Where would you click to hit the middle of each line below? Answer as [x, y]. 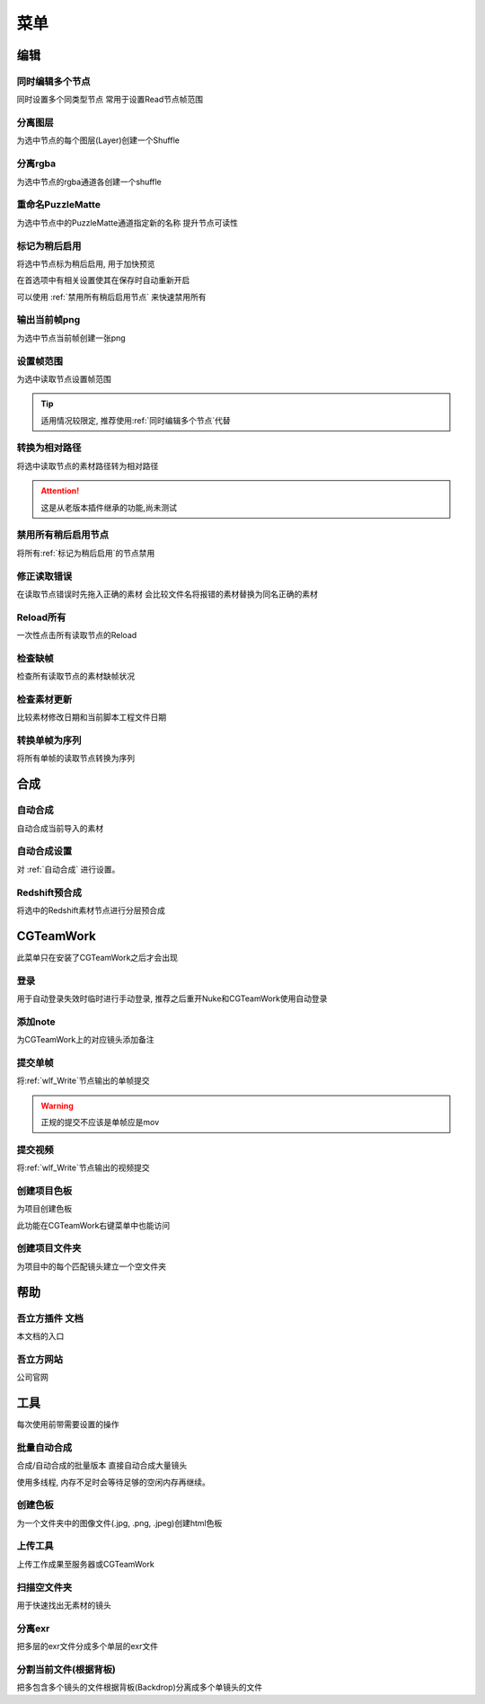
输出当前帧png [48, 320]
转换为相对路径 [49, 448]
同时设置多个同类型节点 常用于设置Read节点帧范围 [110, 100]
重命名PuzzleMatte [58, 205]
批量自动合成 [44, 1447]
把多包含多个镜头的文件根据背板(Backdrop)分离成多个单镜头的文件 [140, 1687]
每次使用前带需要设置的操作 [68, 1424]
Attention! [60, 491]
